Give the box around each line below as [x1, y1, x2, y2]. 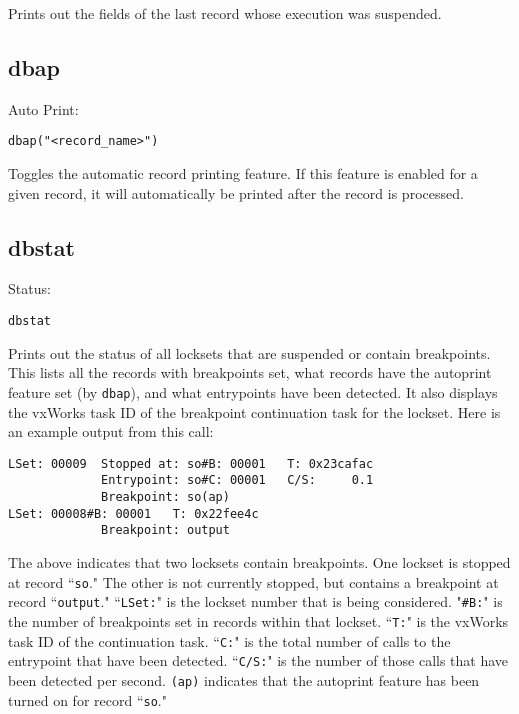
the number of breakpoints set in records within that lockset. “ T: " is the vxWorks [8, 610, 509, 631]
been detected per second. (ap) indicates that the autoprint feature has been [8, 669, 480, 690]
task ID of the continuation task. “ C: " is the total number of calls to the [8, 630, 451, 651]
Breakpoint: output [101, 523, 230, 538]
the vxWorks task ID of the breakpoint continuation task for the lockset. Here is [8, 401, 501, 422]
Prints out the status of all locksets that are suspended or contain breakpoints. [8, 342, 491, 363]
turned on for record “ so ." [8, 689, 167, 710]
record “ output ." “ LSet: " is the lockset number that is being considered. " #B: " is [8, 591, 503, 612]
